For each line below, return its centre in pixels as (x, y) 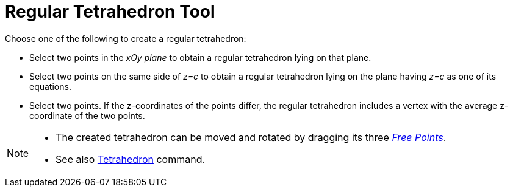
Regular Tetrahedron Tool (110, 12)
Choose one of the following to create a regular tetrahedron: (126, 38)
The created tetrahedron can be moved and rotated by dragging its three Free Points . (251, 137)
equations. (50, 86)
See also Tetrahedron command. (131, 159)
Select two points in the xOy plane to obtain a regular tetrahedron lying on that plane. (200, 57)
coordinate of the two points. (87, 115)
